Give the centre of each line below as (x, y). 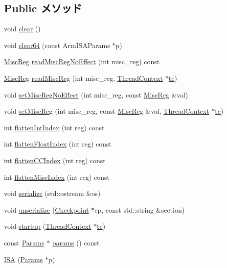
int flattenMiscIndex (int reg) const (57, 177)
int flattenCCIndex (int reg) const (55, 160)
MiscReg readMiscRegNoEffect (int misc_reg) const (82, 61)
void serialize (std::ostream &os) (52, 193)
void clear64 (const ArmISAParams (57, 45)
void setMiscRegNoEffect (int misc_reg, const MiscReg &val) (96, 94)
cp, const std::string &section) (140, 209)
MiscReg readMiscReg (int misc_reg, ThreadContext (84, 78)
